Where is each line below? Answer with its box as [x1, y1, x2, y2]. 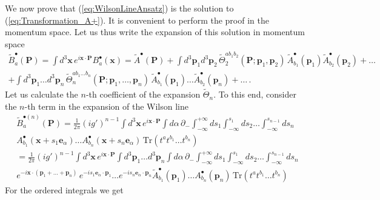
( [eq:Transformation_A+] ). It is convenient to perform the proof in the [5, 13, 269, 26]
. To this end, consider [213, 88, 296, 101]
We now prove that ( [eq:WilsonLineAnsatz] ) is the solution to [5, 2, 234, 14]
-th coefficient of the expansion [85, 88, 201, 101]
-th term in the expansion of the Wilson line [24, 99, 188, 112]
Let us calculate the [5, 88, 78, 101]
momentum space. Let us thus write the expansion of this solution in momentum [5, 25, 305, 38]
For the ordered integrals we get [5, 183, 124, 196]
